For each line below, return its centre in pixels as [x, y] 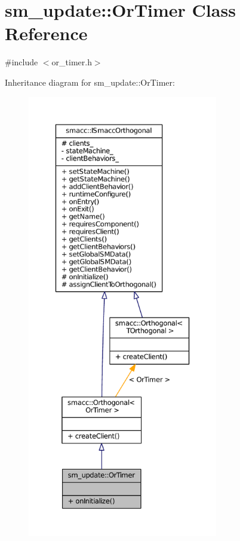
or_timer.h [72, 62]
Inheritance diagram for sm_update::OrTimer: [90, 82]
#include [21, 62]
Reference [46, 33]
